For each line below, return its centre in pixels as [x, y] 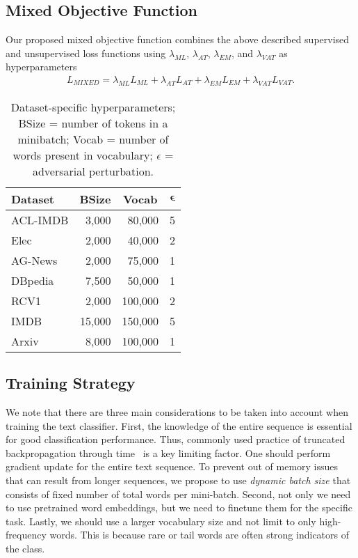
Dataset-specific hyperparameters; [93, 107]
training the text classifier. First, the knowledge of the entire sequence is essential [179, 425]
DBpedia [33, 280]
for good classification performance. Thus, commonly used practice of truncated [176, 439]
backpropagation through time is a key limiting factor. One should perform [168, 452]
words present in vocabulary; [83, 155]
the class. [25, 548]
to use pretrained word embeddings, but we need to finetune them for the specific [179, 507]
